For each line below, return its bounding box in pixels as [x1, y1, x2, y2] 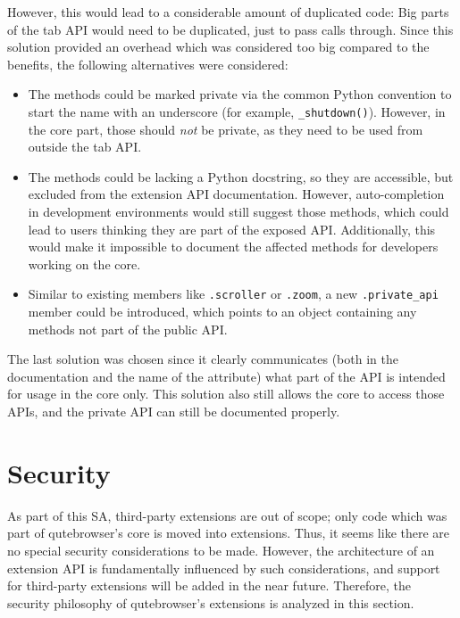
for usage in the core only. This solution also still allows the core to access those [7, 384, 445, 403]
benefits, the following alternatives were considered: [7, 54, 289, 73]
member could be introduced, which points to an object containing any [28, 302, 417, 321]
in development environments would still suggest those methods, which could [28, 202, 449, 220]
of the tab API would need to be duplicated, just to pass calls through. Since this [7, 20, 454, 38]
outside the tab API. [28, 137, 142, 156]
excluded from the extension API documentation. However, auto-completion [28, 185, 445, 203]
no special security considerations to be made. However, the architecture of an [7, 540, 435, 559]
